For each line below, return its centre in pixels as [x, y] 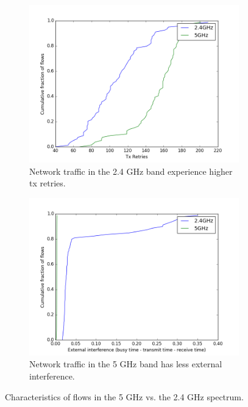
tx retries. [48, 183]
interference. [52, 376]
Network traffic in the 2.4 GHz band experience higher [131, 171]
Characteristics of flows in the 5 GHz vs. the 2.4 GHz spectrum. [124, 396]
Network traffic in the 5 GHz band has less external [126, 364]
